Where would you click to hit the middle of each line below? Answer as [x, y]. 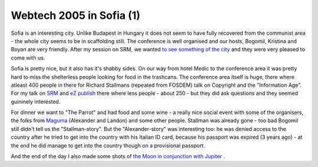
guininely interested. [36, 101]
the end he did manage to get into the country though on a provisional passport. [108, 145]
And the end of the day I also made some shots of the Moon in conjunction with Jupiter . [118, 156]
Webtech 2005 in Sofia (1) [76, 15]
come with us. [28, 58]
